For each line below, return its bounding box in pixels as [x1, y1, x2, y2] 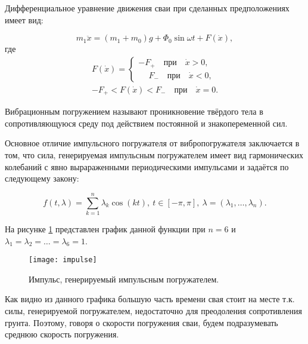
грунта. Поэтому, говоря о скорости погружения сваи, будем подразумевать [5, 316, 278, 328]
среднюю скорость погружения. [5, 328, 119, 340]
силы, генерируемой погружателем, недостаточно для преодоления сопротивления [5, 305, 302, 317]
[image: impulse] [29, 256, 97, 265]
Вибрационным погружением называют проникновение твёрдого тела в [5, 105, 263, 118]
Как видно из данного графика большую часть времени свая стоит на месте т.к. [5, 293, 295, 305]
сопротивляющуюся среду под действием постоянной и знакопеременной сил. [5, 116, 288, 129]
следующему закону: [5, 172, 79, 185]
